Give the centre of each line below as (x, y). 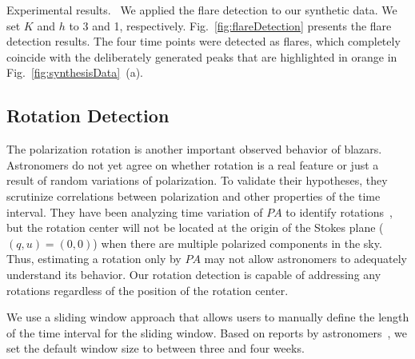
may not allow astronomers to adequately (305, 259)
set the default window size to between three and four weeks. (156, 348)
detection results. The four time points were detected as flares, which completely (204, 41)
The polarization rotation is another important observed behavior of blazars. (194, 149)
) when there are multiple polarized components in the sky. (237, 243)
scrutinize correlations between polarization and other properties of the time (194, 195)
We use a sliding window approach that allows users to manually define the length (208, 317)
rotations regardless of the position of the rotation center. (148, 290)
